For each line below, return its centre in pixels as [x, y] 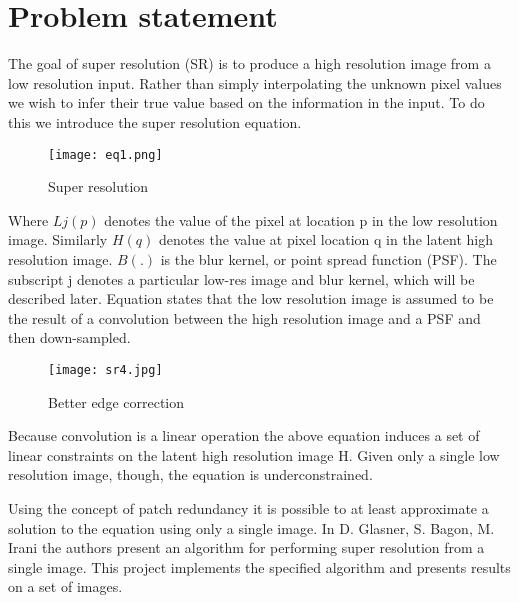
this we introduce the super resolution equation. [155, 121]
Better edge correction [116, 401]
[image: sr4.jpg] [105, 369]
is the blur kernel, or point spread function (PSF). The [328, 258]
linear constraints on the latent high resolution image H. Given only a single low [254, 454]
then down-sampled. [69, 337]
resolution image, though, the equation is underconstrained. [190, 474]
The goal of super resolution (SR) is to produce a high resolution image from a [249, 63]
